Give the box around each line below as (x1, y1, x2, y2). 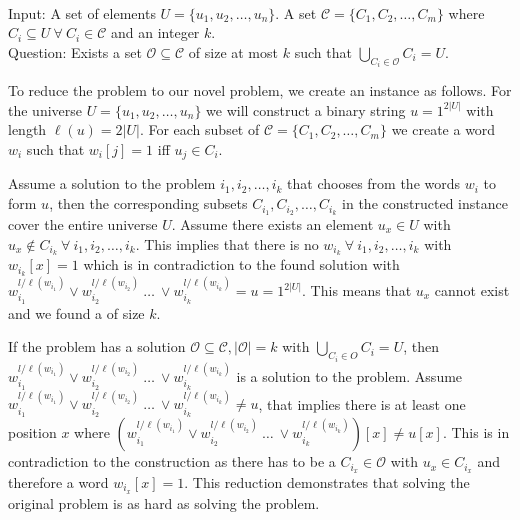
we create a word (391, 119, 496, 140)
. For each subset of (139, 119, 260, 140)
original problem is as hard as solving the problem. (8, 492, 320, 513)
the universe (8, 99, 83, 120)
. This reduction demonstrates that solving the (184, 472, 470, 493)
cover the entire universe (8, 213, 158, 234)
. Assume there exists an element (171, 213, 374, 234)
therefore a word (8, 472, 109, 493)
